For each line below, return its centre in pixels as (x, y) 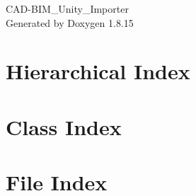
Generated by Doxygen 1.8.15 (70, 22)
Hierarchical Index (98, 71)
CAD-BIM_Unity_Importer (67, 8)
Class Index (64, 126)
